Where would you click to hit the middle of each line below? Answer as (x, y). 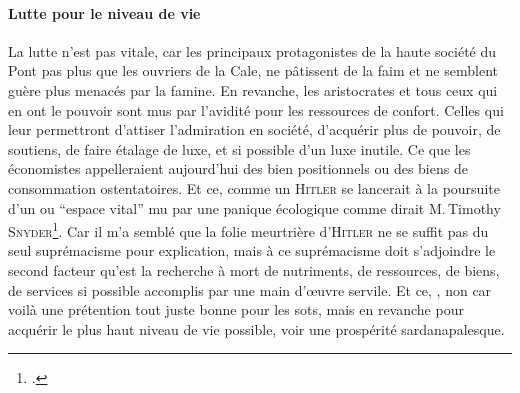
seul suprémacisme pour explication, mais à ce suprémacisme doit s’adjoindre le (252, 250)
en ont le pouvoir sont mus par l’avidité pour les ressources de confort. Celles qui (256, 109)
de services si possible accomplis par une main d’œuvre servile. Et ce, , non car (250, 289)
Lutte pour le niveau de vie (104, 12)
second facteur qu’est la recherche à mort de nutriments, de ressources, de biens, (254, 269)
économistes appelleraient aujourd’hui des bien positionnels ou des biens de (238, 168)
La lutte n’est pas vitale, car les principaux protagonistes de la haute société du (252, 50)
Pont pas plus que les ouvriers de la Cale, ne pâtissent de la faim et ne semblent (253, 70)
